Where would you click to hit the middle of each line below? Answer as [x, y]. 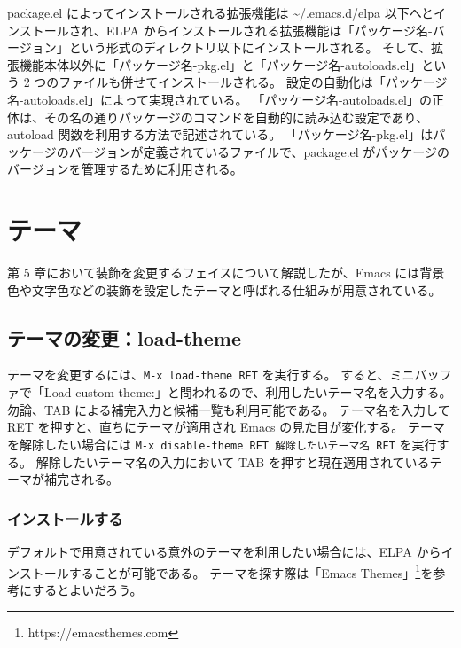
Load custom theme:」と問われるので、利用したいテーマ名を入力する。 [248, 392]
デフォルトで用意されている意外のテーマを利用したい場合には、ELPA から [224, 551]
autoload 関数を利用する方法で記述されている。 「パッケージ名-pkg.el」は [220, 134]
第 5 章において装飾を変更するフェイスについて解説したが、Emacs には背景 [226, 273]
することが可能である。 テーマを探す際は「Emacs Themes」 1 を [251, 571]
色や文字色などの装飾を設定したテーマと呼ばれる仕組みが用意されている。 [224, 289]
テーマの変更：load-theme [125, 337]
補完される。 [81, 479]
